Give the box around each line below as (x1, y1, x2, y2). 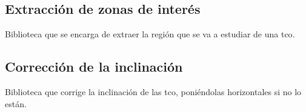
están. (5, 97, 27, 110)
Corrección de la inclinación (5, 57, 183, 76)
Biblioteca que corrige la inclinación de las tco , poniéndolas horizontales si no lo (5, 86, 302, 98)
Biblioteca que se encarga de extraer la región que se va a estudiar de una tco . (5, 28, 295, 40)
